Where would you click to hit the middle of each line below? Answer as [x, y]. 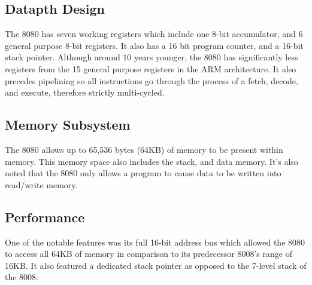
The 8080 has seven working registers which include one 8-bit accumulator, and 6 [154, 34]
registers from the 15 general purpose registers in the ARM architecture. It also [151, 68]
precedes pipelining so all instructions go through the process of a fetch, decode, [152, 80]
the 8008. [22, 277]
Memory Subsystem [68, 125]
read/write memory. [41, 184]
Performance [45, 217]
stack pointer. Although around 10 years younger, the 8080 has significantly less [152, 57]
